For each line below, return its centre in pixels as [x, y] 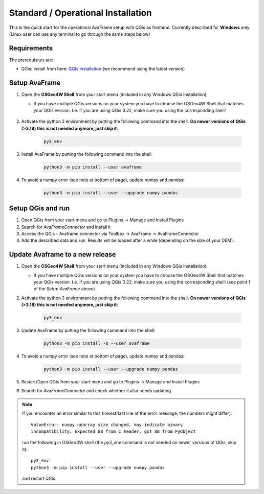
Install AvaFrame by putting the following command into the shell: [87, 154]
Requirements [31, 48]
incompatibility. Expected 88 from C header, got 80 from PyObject [113, 432]
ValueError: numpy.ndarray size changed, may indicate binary [107, 424]
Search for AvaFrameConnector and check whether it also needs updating [96, 391]
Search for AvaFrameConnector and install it [66, 227]
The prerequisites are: [31, 60]
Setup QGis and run [39, 208]
